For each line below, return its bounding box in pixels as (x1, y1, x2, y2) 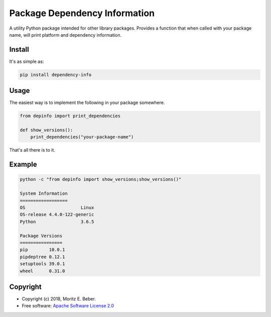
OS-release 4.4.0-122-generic (20, 212, 94, 218)
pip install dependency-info (20, 72, 92, 77)
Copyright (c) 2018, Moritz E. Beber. (22, 296, 96, 302)
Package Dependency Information (9, 8, 155, 19)
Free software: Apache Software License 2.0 (22, 303, 114, 309)
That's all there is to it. (9, 147, 55, 153)
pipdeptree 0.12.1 (20, 254, 65, 260)
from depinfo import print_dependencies (20, 113, 120, 119)
